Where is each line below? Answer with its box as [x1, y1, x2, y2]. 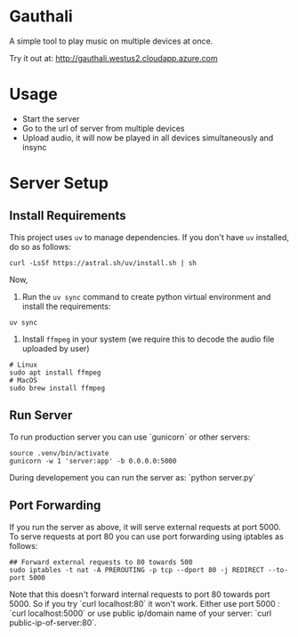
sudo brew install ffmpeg [9, 383, 105, 392]
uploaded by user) [21, 343, 90, 353]
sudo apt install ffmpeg [9, 367, 101, 377]
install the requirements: [21, 301, 111, 311]
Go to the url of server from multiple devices [21, 123, 185, 133]
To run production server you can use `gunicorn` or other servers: [9, 431, 251, 442]
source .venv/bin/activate [9, 448, 109, 457]
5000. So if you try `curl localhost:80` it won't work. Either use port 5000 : [9, 598, 280, 609]
